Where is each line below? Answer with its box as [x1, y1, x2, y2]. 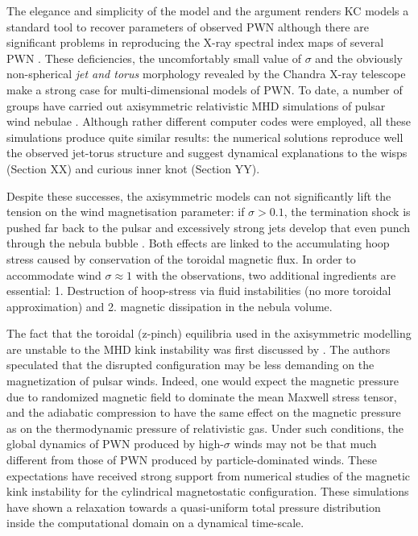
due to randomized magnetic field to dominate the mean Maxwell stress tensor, [6, 388, 397, 405]
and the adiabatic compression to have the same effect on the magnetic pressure [6, 404, 401, 421]
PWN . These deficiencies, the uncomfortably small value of [6, 49, 302, 66]
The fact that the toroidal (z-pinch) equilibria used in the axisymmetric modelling [6, 325, 412, 342]
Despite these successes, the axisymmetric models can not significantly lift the [6, 187, 391, 204]
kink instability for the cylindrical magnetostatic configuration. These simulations [6, 483, 409, 500]
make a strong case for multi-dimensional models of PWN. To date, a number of [6, 81, 403, 98]
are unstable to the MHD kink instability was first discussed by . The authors [6, 340, 391, 357]
